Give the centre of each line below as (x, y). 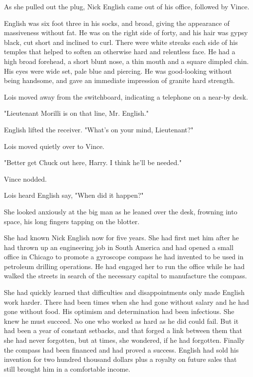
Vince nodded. (25, 178)
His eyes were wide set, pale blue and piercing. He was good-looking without (118, 71)
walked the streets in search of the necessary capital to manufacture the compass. (126, 276)
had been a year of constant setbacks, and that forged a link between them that (123, 330)
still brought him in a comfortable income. (67, 368)
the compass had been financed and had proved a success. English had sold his (121, 349)
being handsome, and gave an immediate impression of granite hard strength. (119, 80)
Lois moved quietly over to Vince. (54, 146)
